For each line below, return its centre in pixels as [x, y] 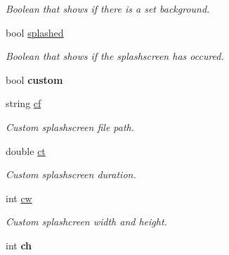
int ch [19, 245]
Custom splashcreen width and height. [86, 222]
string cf [24, 103]
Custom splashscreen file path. [70, 126]
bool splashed [35, 32]
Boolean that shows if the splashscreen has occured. [115, 56]
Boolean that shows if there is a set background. [108, 8]
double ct [26, 150]
